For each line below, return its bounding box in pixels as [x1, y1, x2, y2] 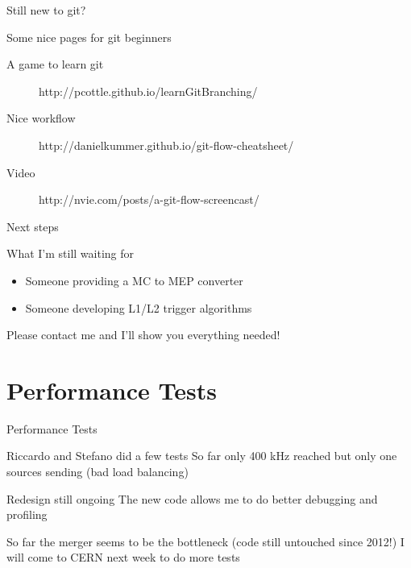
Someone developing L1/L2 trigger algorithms [25, 299, 252, 316]
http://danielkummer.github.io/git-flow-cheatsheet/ [39, 136, 294, 153]
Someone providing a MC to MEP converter [25, 272, 243, 288]
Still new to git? [6, 2, 86, 18]
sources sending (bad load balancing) [6, 463, 189, 480]
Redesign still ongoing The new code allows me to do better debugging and [6, 490, 378, 507]
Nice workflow [6, 110, 76, 126]
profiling [6, 506, 48, 523]
